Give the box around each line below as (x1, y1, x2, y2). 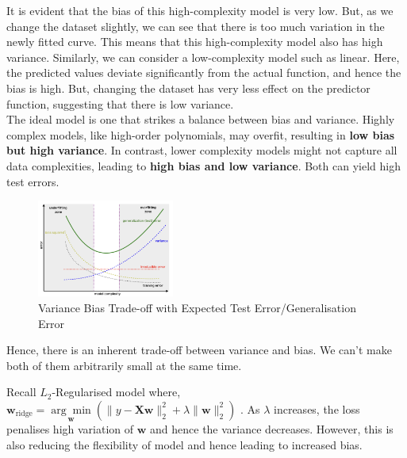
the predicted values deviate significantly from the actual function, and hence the (6, 64, 401, 81)
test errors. (6, 173, 60, 189)
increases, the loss (274, 400, 360, 417)
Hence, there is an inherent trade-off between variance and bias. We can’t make (6, 342, 392, 358)
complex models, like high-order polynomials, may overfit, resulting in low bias (6, 126, 395, 143)
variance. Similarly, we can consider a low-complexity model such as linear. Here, (6, 48, 400, 65)
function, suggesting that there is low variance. (6, 95, 234, 112)
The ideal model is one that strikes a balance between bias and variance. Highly (6, 111, 395, 128)
